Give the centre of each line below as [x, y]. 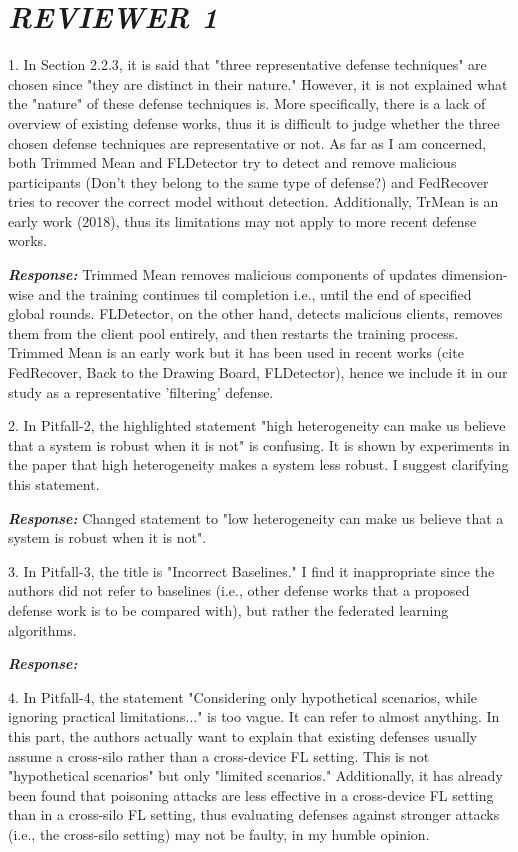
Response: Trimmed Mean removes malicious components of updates [222, 274]
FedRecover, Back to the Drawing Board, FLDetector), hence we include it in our [258, 372]
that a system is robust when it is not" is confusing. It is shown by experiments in [259, 444]
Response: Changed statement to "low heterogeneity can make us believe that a [256, 517]
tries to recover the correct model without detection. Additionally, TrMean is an [253, 201]
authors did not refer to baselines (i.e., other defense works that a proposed [239, 590]
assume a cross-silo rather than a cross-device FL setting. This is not [219, 755]
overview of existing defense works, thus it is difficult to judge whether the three [254, 122]
